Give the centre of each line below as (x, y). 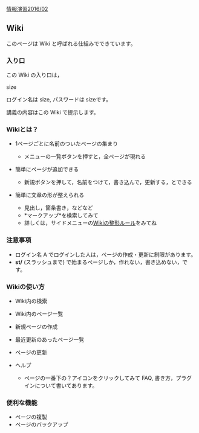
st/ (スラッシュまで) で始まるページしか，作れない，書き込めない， (99, 262)
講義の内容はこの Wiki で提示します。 (53, 112)
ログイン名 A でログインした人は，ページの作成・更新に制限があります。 (106, 254)
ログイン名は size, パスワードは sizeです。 (59, 100)
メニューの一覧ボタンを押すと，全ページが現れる (85, 156)
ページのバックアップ (41, 425)
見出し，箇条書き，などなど (58, 208)
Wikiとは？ (22, 130)
